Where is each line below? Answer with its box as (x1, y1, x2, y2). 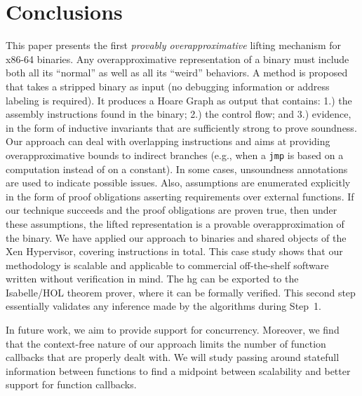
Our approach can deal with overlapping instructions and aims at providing (6, 134, 330, 149)
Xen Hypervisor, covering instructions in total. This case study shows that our (6, 244, 343, 259)
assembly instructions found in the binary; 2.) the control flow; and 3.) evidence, (6, 107, 351, 121)
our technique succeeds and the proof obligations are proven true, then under (6, 203, 337, 217)
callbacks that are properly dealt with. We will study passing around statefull (6, 350, 340, 364)
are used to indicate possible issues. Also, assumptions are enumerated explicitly (6, 175, 351, 190)
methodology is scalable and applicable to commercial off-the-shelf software (6, 257, 329, 272)
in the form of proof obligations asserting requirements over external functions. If (6, 189, 354, 203)
